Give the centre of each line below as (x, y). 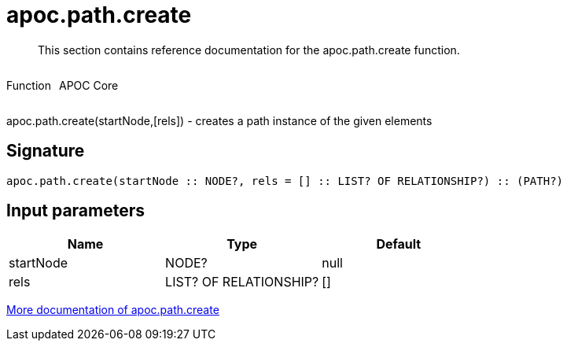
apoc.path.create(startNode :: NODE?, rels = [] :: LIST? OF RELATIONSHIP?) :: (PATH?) (285, 181)
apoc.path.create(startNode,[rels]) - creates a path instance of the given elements (219, 120)
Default (399, 244)
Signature (46, 151)
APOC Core (88, 85)
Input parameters (76, 211)
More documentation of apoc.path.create (113, 310)
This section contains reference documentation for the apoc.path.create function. (249, 50)
